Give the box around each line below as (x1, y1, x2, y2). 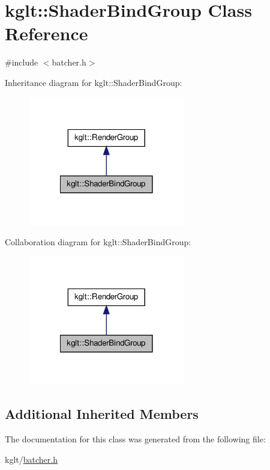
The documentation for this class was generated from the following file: (5, 433, 266, 445)
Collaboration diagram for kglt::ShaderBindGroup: (5, 236, 191, 248)
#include (5, 56, 38, 69)
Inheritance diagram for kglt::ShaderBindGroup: (5, 76, 182, 88)
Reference (5, 21, 88, 46)
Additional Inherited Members (5, 404, 199, 423)
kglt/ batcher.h (5, 453, 58, 465)
